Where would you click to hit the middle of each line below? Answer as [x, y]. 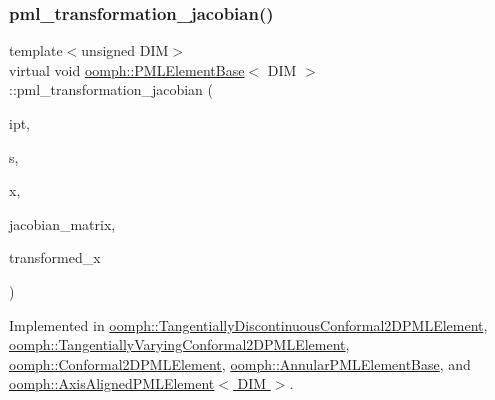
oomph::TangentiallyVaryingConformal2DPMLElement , [179, 344]
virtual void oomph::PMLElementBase [127, 69]
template [36, 50]
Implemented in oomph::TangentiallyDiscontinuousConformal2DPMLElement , [248, 324]
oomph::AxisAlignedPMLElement [112, 383]
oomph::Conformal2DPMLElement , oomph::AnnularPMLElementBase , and [240, 363]
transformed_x [55, 257]
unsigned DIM [125, 50]
